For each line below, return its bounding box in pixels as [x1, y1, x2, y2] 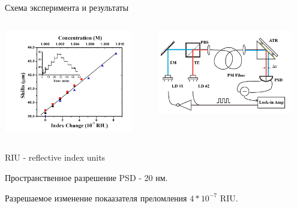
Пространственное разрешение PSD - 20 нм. [5, 171, 168, 183]
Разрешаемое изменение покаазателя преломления [5, 191, 187, 204]
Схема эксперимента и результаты [5, 1, 129, 13]
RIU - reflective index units [5, 151, 106, 164]
